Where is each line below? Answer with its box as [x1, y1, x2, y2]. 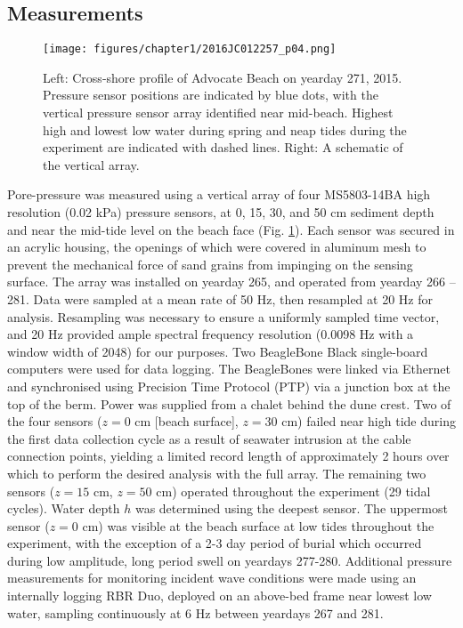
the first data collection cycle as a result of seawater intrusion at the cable [7, 429, 411, 447]
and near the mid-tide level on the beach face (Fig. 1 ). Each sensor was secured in [7, 220, 455, 238]
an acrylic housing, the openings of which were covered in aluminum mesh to [7, 238, 426, 256]
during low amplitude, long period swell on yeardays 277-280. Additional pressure [7, 551, 452, 569]
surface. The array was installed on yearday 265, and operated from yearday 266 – [7, 272, 456, 291]
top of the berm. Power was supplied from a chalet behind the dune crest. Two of [7, 394, 451, 413]
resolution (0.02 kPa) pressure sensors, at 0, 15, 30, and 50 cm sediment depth [7, 203, 435, 221]
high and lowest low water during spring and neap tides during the [43, 120, 407, 139]
